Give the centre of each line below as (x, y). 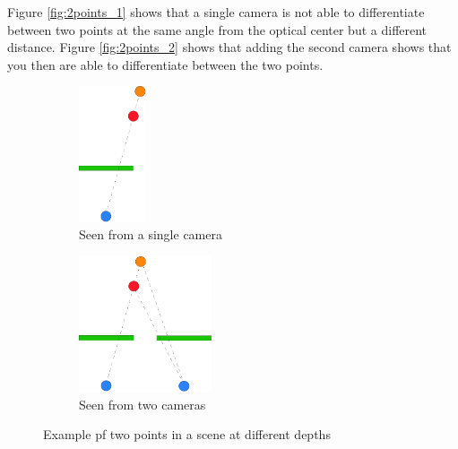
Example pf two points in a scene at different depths (187, 434)
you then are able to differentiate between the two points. (165, 64)
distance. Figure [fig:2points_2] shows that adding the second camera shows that (229, 47)
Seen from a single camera (151, 234)
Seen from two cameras (143, 404)
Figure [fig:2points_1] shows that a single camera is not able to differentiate (216, 12)
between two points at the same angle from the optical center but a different (217, 29)
